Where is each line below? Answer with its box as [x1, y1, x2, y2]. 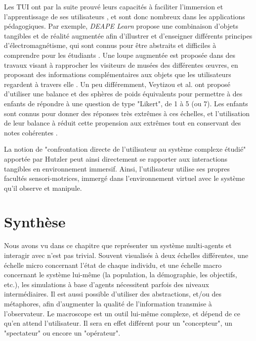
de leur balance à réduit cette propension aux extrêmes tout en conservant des [4, 118, 241, 128]
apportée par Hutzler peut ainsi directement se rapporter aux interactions [4, 153, 228, 164]
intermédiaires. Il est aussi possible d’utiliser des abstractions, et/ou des [4, 289, 222, 299]
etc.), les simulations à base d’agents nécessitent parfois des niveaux [4, 279, 209, 289]
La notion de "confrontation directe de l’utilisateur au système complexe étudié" [4, 144, 246, 154]
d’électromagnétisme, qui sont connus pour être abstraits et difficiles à [4, 40, 216, 50]
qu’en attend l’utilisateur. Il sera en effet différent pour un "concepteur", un [4, 318, 232, 328]
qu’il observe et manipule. [4, 182, 82, 193]
